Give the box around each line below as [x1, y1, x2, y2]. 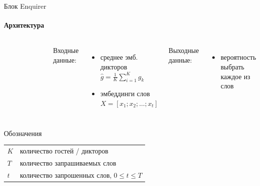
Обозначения [4, 128, 42, 138]
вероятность [221, 52, 256, 62]
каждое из [221, 71, 250, 81]
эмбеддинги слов [100, 88, 150, 99]
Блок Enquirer [4, 1, 46, 11]
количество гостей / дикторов [19, 145, 109, 155]
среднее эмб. [100, 52, 138, 62]
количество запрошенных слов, [19, 169, 112, 180]
